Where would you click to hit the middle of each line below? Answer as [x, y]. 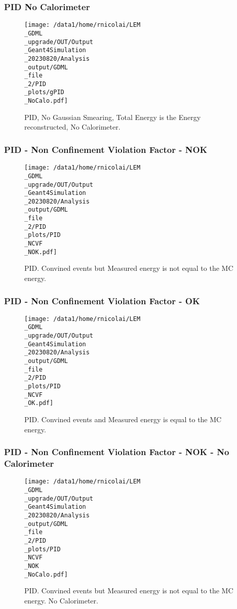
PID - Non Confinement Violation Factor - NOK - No [117, 452]
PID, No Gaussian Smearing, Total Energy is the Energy [113, 117]
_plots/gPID [44, 92]
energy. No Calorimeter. [61, 600]
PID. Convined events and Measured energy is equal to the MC [123, 419]
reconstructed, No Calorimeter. [72, 127]
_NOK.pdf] [41, 252]
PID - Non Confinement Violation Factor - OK [102, 300]
